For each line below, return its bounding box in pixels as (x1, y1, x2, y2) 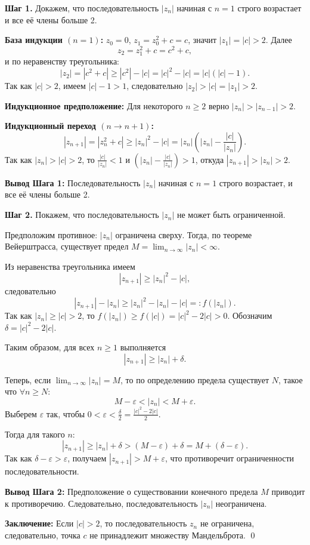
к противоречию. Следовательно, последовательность (5, 497, 198, 509)
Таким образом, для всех (5, 341, 95, 353)
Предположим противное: (5, 228, 98, 241)
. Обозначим (227, 309, 272, 322)
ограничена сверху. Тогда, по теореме (115, 228, 252, 241)
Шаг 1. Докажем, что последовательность (5, 2, 159, 14)
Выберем (5, 407, 37, 420)
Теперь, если (5, 373, 51, 386)
